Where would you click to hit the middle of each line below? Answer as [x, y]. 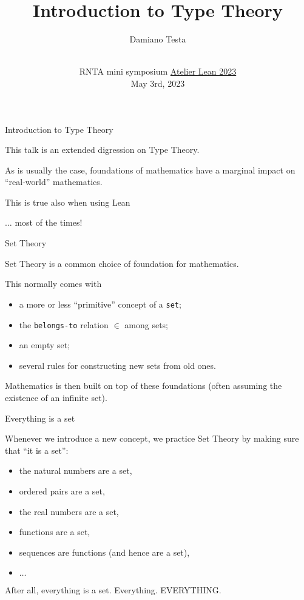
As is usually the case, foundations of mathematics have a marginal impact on [150, 170]
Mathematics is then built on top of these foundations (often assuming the [144, 386]
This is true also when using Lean [68, 202]
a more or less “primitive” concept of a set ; [100, 304]
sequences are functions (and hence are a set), [104, 552]
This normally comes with [53, 284]
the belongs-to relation [64, 324]
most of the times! [49, 222]
